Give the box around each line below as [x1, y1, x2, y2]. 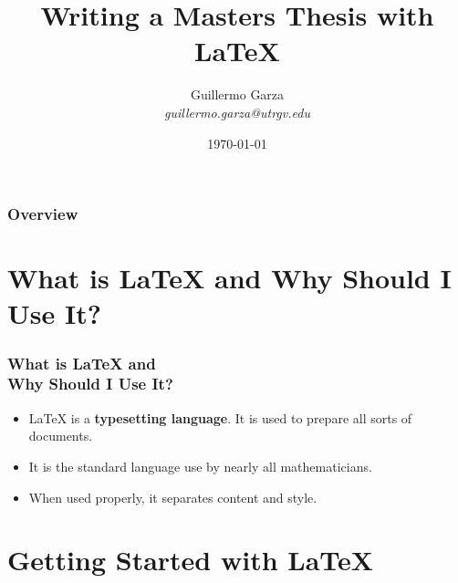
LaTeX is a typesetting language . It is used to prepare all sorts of [28, 408, 412, 427]
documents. [28, 426, 93, 445]
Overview [7, 203, 78, 225]
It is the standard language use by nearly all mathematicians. [28, 456, 372, 475]
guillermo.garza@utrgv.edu [164, 102, 310, 121]
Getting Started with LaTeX [7, 541, 374, 578]
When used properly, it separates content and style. [28, 487, 317, 506]
